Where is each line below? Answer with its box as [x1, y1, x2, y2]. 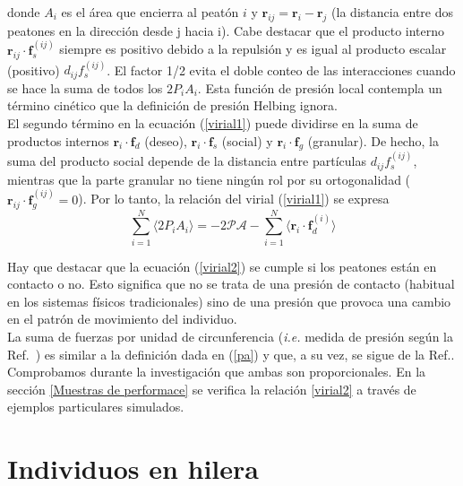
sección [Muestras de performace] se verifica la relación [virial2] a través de [7, 379, 416, 398]
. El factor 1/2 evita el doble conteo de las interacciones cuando [107, 60, 456, 79]
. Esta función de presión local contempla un [197, 78, 442, 97]
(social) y [221, 131, 273, 150]
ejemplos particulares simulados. [7, 397, 184, 416]
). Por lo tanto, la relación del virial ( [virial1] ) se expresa [78, 189, 390, 208]
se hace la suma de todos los [7, 78, 163, 97]
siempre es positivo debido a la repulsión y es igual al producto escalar [59, 39, 447, 58]
